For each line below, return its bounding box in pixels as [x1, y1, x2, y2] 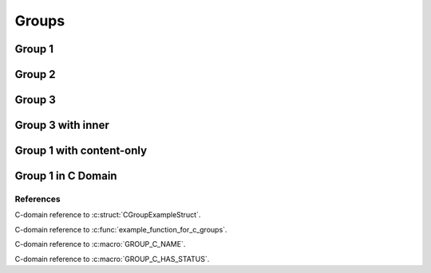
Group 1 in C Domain [14, 170, 117, 183]
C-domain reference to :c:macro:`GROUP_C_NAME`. [14, 240, 186, 249]
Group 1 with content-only [14, 144, 148, 158]
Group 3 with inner [14, 119, 109, 132]
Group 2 [14, 68, 56, 81]
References [14, 193, 61, 205]
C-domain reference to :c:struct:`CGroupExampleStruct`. [14, 210, 201, 220]
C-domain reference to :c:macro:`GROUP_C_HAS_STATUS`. [14, 254, 210, 263]
